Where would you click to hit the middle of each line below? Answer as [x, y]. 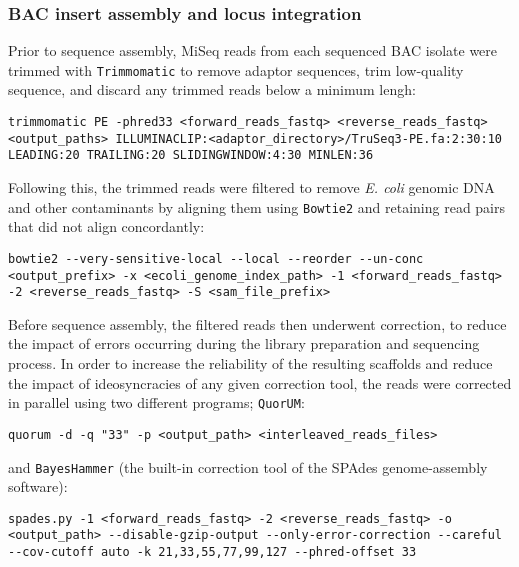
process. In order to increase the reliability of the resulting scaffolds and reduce [250, 363]
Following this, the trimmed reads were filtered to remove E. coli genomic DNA [251, 187]
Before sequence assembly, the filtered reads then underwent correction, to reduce [257, 323]
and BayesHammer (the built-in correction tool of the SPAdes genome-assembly [248, 466]
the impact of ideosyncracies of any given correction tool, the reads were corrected [260, 382]
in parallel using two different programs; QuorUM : [156, 402]
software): [38, 486]
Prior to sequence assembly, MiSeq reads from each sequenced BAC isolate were [253, 50]
